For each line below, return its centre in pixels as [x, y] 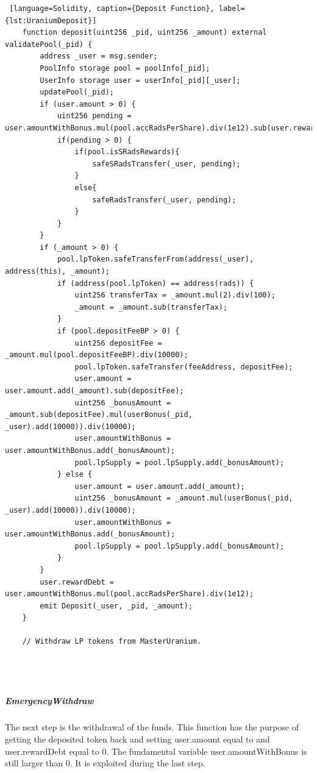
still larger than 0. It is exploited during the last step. [105, 763]
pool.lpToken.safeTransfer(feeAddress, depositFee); [184, 367]
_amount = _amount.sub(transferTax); [151, 307]
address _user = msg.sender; [99, 56]
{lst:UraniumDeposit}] [51, 20]
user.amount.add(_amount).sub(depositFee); [94, 391]
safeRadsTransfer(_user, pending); [164, 200]
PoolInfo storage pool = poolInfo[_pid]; [125, 68]
